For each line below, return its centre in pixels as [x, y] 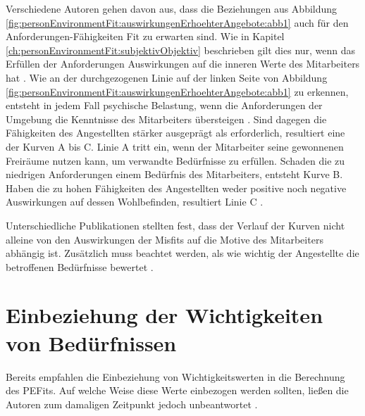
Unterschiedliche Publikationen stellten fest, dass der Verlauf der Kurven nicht [175, 225]
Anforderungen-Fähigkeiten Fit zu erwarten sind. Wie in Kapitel [145, 36]
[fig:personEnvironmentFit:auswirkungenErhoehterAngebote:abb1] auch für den [177, 22]
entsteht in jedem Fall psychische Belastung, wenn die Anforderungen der [164, 105]
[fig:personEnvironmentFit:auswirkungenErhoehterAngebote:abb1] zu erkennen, [177, 91]
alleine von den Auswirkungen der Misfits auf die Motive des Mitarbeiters [165, 239]
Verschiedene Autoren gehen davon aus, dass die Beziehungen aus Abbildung [172, 8]
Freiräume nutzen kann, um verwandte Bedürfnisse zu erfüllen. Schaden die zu [175, 160]
